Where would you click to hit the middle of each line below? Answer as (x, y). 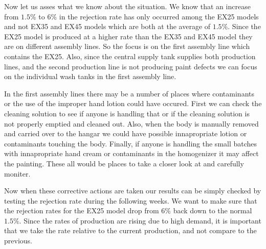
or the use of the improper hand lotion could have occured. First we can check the (133, 103)
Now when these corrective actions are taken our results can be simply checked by (133, 191)
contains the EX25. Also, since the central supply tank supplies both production (130, 56)
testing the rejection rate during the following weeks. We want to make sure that (131, 200)
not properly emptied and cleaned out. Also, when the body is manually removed (131, 123)
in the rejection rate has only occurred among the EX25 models (159, 16)
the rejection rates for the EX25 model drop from (82, 210)
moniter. (17, 173)
